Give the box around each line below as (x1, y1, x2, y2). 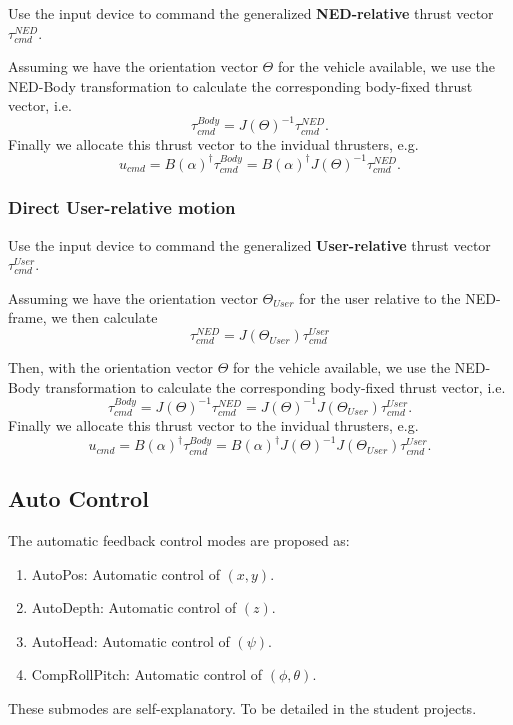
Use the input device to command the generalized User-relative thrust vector (8, 234, 491, 255)
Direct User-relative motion (8, 195, 236, 220)
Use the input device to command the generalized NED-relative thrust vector (8, 3, 494, 23)
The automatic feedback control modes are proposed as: (8, 530, 350, 551)
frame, (8, 307, 47, 328)
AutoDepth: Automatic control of (31, 597, 237, 618)
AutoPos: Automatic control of (31, 563, 220, 584)
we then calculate (51, 307, 158, 328)
